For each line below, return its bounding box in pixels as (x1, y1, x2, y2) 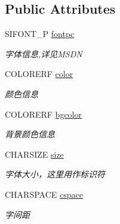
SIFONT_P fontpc (5, 27, 75, 40)
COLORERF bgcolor (5, 108, 82, 120)
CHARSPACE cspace (5, 188, 83, 200)
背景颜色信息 (5, 128, 55, 140)
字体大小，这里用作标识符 (5, 168, 105, 180)
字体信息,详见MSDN (5, 47, 82, 60)
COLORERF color (5, 67, 73, 80)
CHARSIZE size (5, 148, 64, 160)
